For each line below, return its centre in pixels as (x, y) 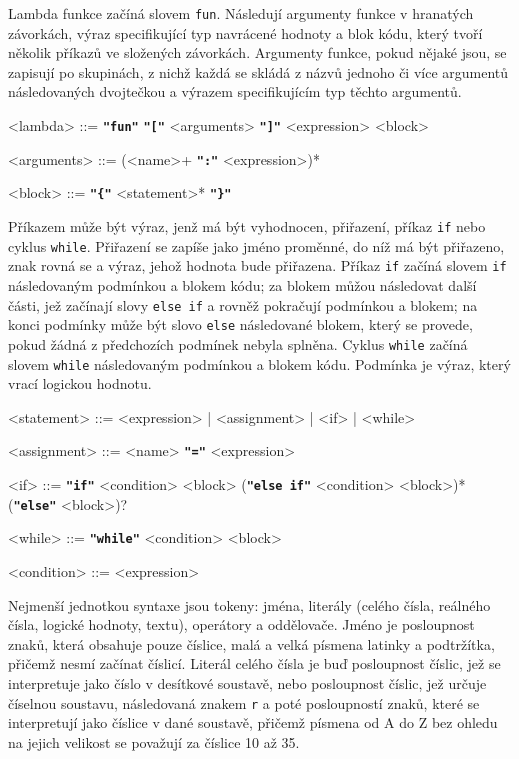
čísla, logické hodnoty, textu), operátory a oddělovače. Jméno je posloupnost (241, 624)
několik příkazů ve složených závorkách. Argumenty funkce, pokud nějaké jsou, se (257, 52)
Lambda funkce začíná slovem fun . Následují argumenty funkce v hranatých (241, 13)
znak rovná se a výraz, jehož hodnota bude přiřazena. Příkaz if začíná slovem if (257, 265)
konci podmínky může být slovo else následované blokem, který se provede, (240, 324)
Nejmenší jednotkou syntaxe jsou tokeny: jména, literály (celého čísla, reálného (249, 604)
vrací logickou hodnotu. (80, 383)
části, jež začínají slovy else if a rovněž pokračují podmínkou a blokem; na (243, 304)
